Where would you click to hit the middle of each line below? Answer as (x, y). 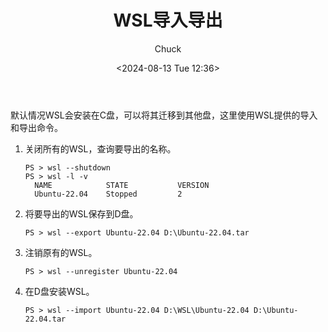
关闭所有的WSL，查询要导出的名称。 (100, 148)
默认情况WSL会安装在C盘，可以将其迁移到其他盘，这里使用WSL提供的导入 (164, 115)
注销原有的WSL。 (61, 252)
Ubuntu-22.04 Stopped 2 (108, 194)
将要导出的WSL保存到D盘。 (81, 213)
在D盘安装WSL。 (59, 291)
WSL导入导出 (168, 20)
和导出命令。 (36, 127)
